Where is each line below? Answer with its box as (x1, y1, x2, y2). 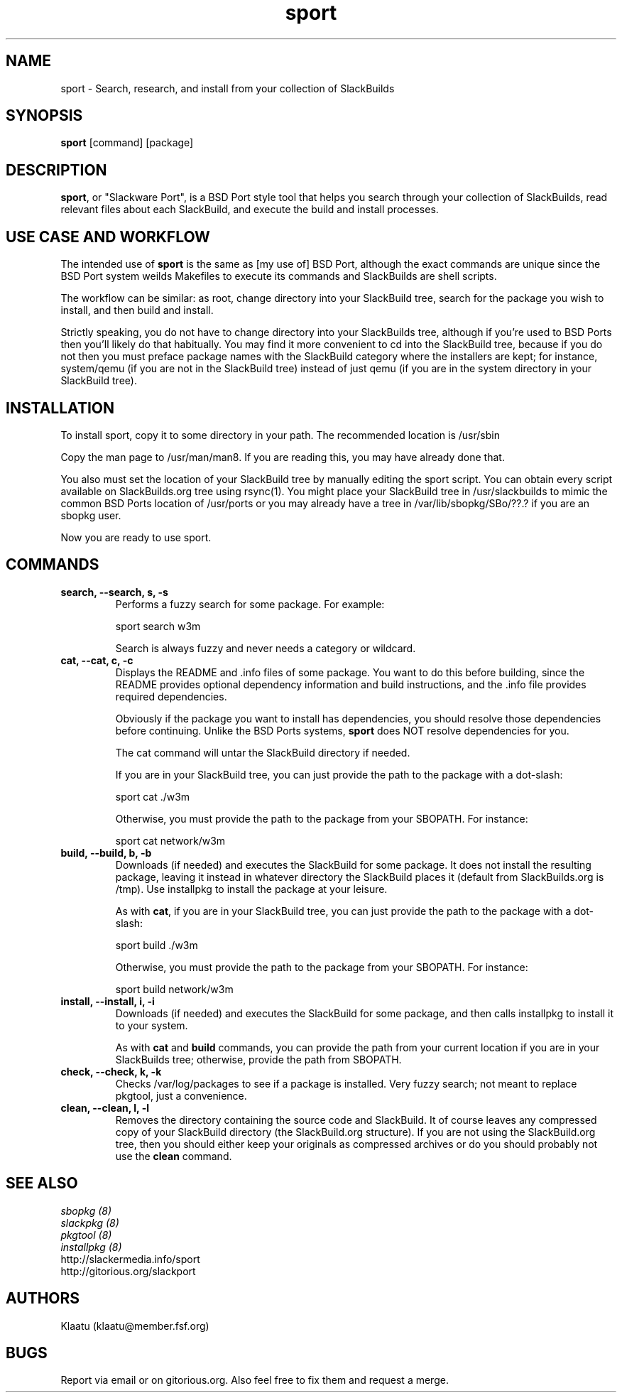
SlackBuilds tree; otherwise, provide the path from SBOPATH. (115, 1053, 402, 1066)
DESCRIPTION (6, 161, 107, 179)
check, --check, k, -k (60, 1065, 162, 1078)
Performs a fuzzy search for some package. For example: (115, 597, 385, 610)
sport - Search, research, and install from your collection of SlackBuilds (60, 82, 395, 94)
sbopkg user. (60, 509, 121, 521)
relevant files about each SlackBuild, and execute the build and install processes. (60, 203, 439, 216)
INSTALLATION (6, 399, 114, 417)
